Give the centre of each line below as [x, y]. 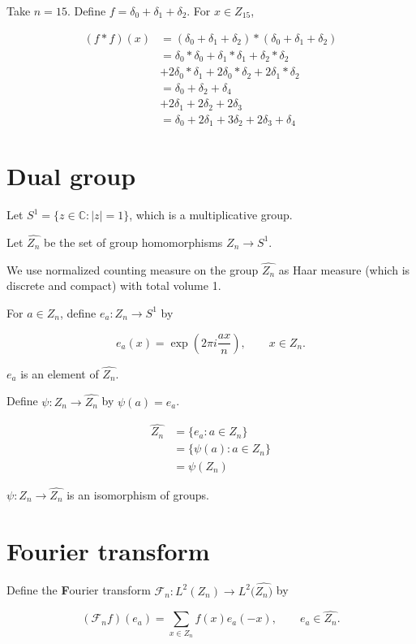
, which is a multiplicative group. [211, 215]
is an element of [60, 373]
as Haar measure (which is [344, 269]
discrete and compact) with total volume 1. [114, 285]
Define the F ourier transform [79, 590]
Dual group [71, 176]
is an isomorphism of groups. [138, 494]
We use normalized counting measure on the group [133, 269]
